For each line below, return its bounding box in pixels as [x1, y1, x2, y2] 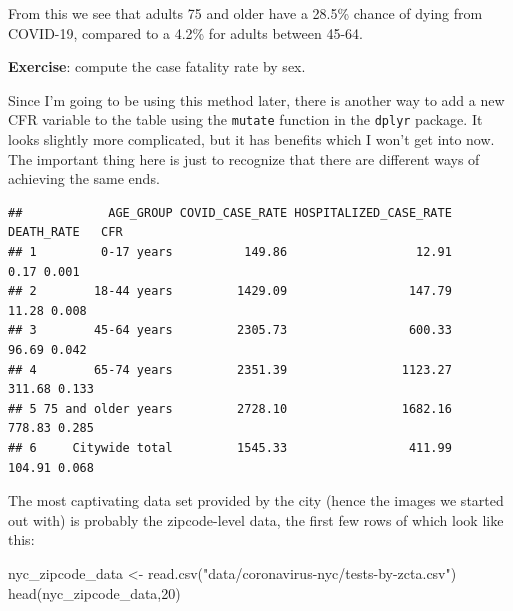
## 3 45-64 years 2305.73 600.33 [8, 323, 452, 338]
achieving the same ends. [8, 168, 160, 189]
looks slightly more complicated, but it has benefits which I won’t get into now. [8, 129, 495, 150]
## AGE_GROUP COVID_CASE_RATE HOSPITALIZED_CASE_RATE [8, 205, 452, 220]
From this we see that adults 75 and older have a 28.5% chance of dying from [8, 3, 483, 23]
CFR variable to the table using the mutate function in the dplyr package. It [8, 109, 483, 130]
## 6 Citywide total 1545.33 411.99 [8, 440, 452, 455]
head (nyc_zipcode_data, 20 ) [8, 582, 181, 603]
